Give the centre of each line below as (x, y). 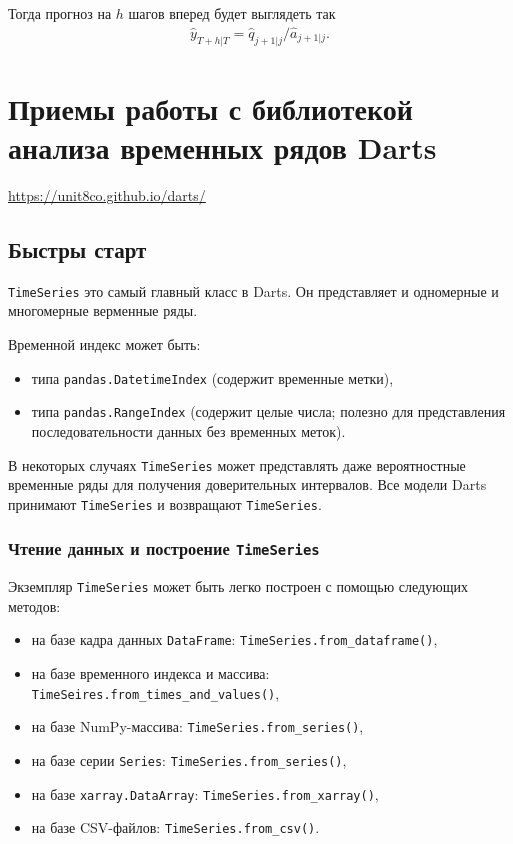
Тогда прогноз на (60, 13)
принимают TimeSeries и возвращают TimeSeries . (165, 503)
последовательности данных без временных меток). (188, 430)
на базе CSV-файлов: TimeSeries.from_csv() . (175, 827)
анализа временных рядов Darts (222, 147)
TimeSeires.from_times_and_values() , (155, 692)
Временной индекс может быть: (104, 344)
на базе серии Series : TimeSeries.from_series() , (189, 760)
